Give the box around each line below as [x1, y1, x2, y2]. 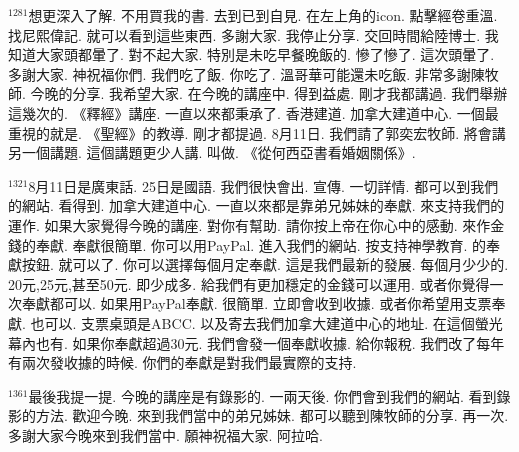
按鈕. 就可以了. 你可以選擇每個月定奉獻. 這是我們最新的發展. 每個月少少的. [21, 254, 509, 275]
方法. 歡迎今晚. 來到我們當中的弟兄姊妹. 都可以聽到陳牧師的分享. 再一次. [35, 405, 509, 426]
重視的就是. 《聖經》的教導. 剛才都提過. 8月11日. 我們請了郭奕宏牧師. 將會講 [8, 122, 506, 143]
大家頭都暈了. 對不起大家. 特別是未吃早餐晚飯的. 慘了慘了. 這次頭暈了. [35, 44, 495, 65]
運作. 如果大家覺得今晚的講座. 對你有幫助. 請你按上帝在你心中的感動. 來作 [8, 214, 491, 235]
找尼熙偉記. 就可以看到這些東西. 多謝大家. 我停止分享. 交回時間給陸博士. [8, 24, 481, 45]
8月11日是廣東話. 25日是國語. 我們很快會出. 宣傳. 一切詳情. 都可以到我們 [28, 175, 499, 196]
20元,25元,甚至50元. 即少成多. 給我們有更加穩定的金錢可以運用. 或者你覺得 [8, 273, 490, 294]
